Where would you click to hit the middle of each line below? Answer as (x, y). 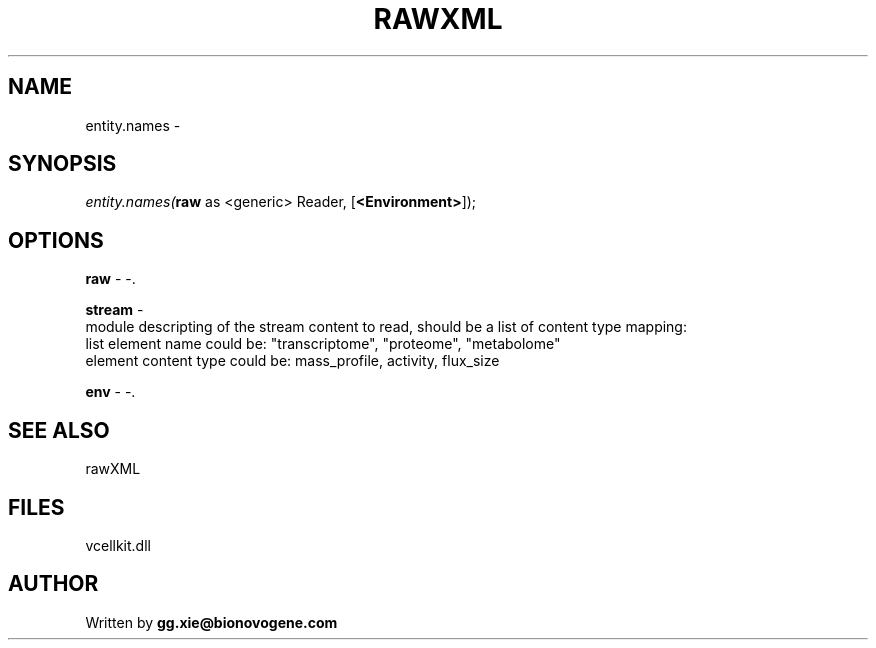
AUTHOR (53, 584)
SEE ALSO (59, 430)
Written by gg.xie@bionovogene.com (211, 622)
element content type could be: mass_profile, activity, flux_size (292, 361)
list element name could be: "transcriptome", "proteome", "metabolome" (323, 344)
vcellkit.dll (118, 545)
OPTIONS (56, 240)
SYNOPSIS (62, 164)
